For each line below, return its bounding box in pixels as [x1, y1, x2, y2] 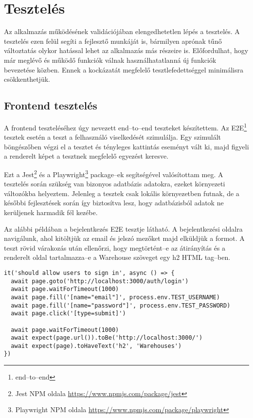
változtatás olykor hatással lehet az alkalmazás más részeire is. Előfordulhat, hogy [4, 45, 249, 55]
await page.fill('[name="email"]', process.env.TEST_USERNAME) [11, 293, 220, 301]
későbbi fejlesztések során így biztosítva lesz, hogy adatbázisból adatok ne [4, 198, 224, 208]
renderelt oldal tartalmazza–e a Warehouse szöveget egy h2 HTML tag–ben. [4, 252, 231, 262]
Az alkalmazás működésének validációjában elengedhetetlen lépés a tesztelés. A [4, 26, 240, 36]
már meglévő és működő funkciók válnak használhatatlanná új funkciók [4, 55, 217, 65]
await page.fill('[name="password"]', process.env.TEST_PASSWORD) [11, 302, 231, 309]
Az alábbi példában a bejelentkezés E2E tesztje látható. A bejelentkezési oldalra [4, 223, 243, 234]
